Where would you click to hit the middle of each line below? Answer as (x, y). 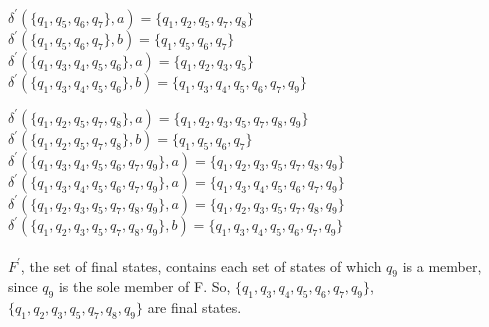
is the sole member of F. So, (144, 286)
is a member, (442, 265)
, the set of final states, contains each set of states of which (201, 265)
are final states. (194, 307)
